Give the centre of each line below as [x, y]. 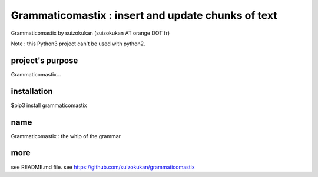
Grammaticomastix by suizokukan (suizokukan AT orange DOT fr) [90, 33]
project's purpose [44, 60]
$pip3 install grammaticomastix [49, 105]
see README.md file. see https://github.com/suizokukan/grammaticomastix [103, 167]
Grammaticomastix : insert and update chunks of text [144, 15]
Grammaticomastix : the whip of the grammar [66, 136]
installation [32, 91]
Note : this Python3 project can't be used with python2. [78, 44]
